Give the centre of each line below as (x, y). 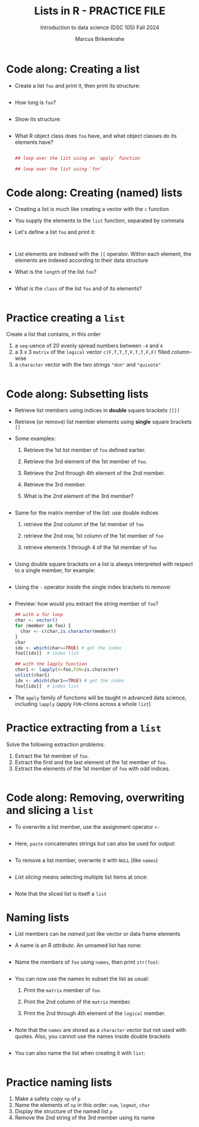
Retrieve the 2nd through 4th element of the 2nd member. (94, 473)
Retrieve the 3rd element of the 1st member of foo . (85, 462)
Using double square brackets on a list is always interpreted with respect (104, 564)
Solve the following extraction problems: (56, 744)
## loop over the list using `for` (59, 169)
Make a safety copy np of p (48, 1099)
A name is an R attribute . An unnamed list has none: (78, 945)
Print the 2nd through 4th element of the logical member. (94, 1014)
